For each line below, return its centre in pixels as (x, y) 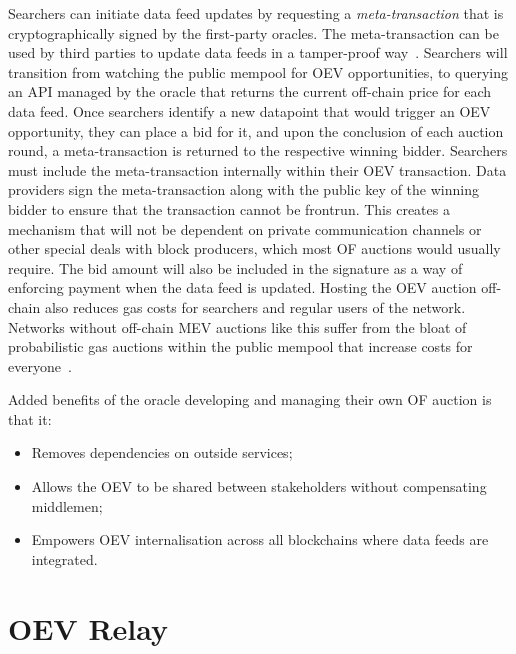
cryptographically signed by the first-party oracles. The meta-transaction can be (253, 32)
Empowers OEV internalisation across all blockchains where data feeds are (260, 539)
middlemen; (67, 505)
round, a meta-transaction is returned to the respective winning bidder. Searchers (258, 150)
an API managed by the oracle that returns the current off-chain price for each (250, 91)
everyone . (40, 365)
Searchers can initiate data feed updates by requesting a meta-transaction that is (256, 13)
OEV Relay (88, 627)
